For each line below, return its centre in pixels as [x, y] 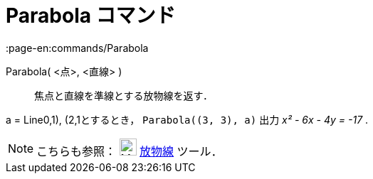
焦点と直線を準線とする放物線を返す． [124, 95]
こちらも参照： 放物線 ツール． [130, 151]
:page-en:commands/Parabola [77, 48]
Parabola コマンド [91, 16]
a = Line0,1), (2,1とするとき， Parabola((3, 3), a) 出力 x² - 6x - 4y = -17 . [187, 119]
